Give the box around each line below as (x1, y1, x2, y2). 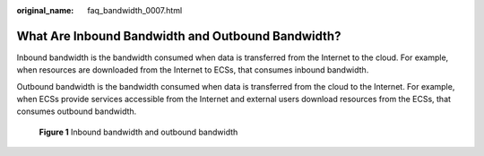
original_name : (16, 5, 74, 15)
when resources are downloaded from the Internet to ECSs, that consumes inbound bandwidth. (16, 65, 369, 75)
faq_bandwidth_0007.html (87, 5, 183, 15)
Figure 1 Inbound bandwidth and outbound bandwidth (39, 126, 238, 137)
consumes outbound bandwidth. (16, 106, 137, 117)
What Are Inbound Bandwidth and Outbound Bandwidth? (16, 28, 341, 44)
